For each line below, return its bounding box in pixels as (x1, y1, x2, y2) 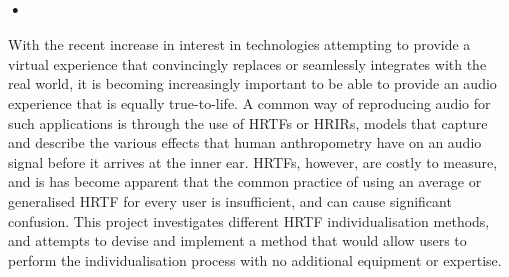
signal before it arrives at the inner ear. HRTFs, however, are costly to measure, (8, 151, 498, 172)
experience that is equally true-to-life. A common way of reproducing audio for (8, 93, 491, 113)
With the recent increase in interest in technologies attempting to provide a (8, 34, 471, 55)
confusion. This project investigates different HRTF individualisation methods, (8, 210, 490, 231)
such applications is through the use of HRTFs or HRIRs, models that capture (8, 112, 488, 133)
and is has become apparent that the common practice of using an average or (8, 171, 482, 192)
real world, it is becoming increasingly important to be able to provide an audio (8, 73, 497, 94)
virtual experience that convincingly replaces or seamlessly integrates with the (8, 53, 487, 74)
